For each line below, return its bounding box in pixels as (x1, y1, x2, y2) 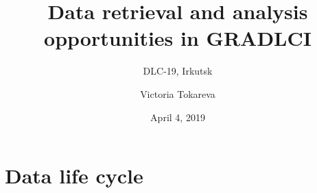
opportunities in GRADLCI (44, 24, 312, 52)
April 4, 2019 (150, 110, 205, 124)
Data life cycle (5, 162, 143, 190)
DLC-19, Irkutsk (143, 64, 213, 78)
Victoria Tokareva (140, 86, 215, 101)
